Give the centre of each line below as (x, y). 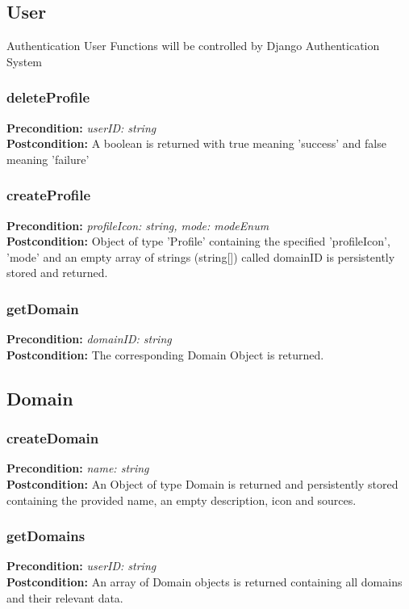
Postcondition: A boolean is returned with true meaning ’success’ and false (196, 143)
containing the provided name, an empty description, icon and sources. (182, 500)
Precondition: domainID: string (89, 339)
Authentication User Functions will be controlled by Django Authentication (193, 46)
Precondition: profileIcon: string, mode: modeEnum (138, 225)
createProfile (49, 195)
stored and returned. (57, 273)
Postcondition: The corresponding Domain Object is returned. (165, 354)
